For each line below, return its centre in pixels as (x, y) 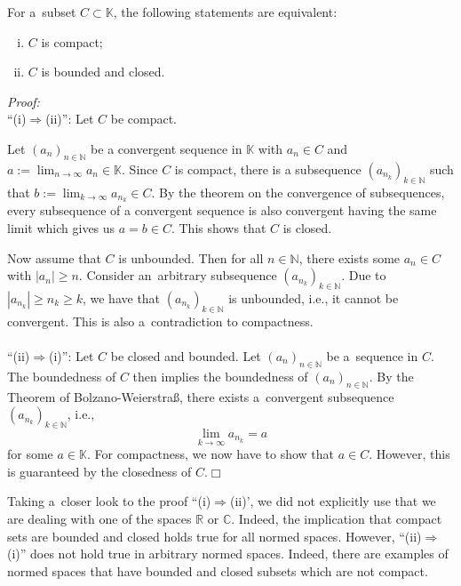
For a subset (42, 12)
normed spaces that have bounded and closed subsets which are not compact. (218, 570)
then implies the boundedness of (220, 376)
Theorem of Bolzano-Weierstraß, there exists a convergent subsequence (201, 396)
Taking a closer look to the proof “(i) (109, 501)
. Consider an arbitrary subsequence (178, 275)
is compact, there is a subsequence (268, 169)
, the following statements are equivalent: (225, 12)
